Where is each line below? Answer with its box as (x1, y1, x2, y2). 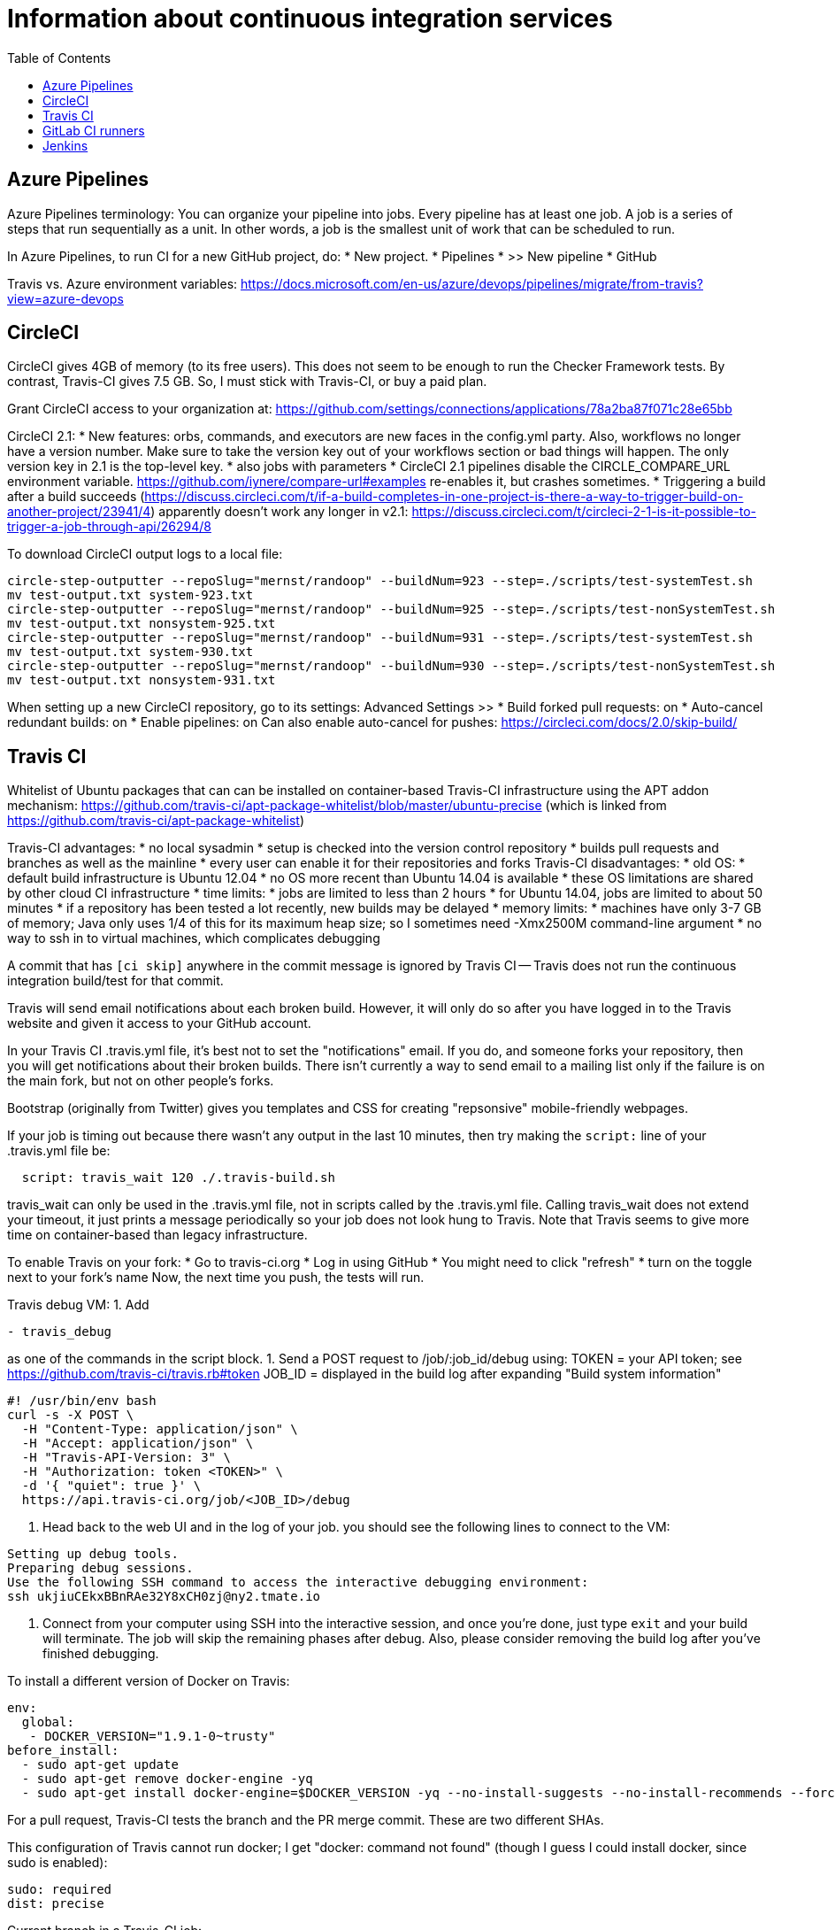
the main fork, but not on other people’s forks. (7, 1073, 274, 1089)
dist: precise (7, 1896, 104, 1911)
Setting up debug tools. (7, 1547, 179, 1562)
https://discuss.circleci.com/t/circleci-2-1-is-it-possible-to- (411, 504, 756, 520)
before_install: (7, 1743, 119, 1758)
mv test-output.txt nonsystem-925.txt (7, 616, 276, 631)
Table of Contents (7, 50, 111, 66)
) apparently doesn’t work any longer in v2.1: (150, 504, 409, 520)
